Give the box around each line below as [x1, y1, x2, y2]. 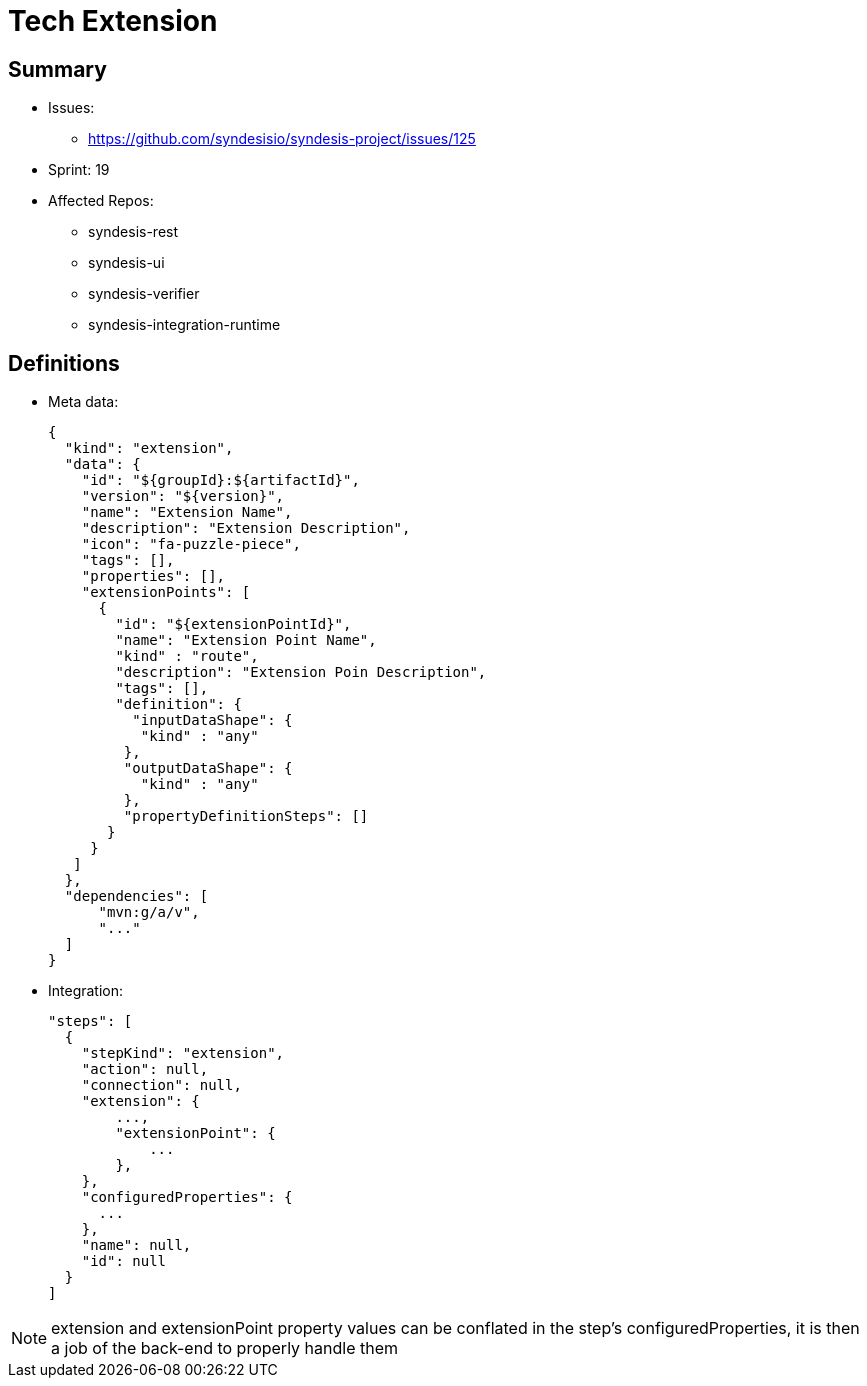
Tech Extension [8, 4, 218, 38]
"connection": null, [81, 1077, 242, 1094]
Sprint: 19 [48, 161, 110, 179]
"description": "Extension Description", [81, 520, 411, 537]
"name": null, [81, 1237, 192, 1254]
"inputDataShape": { [132, 712, 293, 729]
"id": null [81, 1253, 167, 1270]
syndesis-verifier [88, 285, 200, 303]
